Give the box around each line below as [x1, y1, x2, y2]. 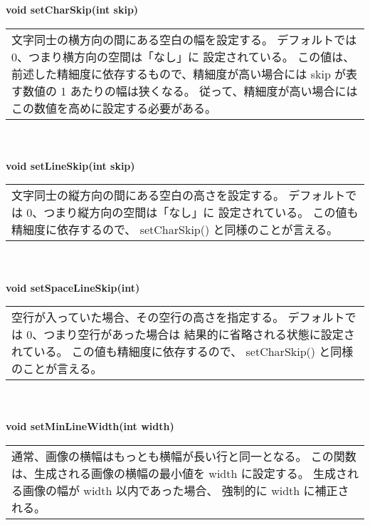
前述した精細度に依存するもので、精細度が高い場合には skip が [11, 65, 347, 82]
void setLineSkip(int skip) [6, 158, 135, 173]
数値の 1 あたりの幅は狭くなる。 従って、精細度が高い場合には [23, 82, 358, 99]
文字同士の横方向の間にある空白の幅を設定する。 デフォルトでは [11, 31, 357, 48]
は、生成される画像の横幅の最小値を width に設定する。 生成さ [11, 464, 348, 481]
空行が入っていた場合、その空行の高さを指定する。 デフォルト [11, 309, 345, 326]
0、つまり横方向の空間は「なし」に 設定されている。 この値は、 [11, 48, 355, 65]
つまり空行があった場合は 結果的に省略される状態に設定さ [43, 326, 355, 343]
